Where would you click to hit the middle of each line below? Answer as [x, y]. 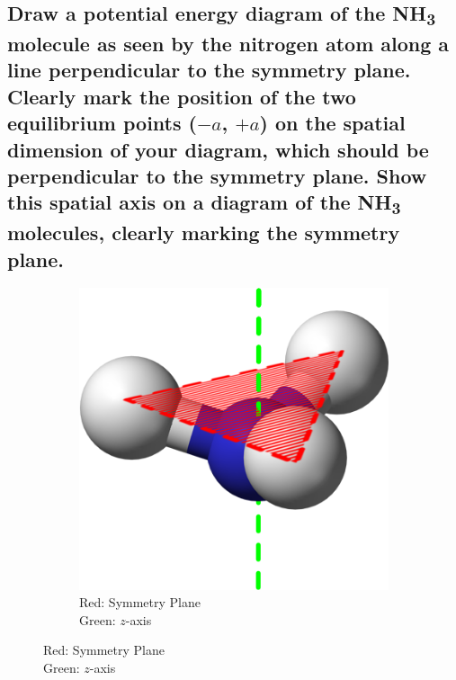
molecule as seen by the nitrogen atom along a [228, 44]
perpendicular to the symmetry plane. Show [217, 176]
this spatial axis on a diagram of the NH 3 [204, 204]
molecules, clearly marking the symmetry [204, 233]
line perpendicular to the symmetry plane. [209, 70]
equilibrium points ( [102, 123]
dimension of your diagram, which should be [218, 149]
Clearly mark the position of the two [182, 96]
